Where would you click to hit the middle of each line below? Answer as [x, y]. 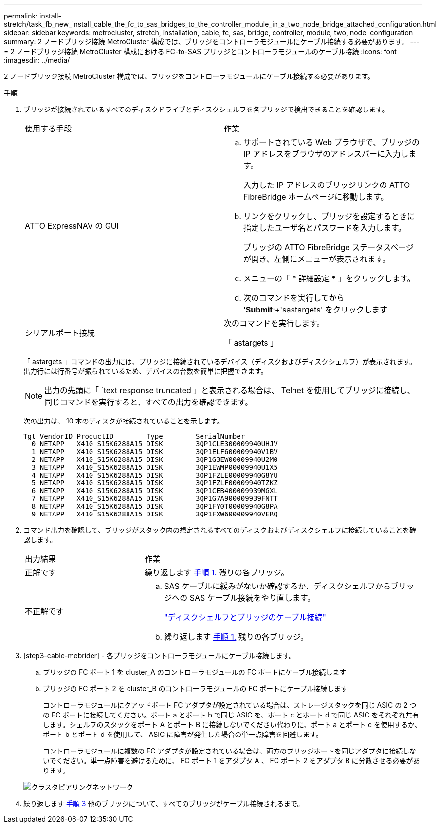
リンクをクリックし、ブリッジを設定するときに [329, 216]
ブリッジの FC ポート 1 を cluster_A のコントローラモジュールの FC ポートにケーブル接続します [195, 672]
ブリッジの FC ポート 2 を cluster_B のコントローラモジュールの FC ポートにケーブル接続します [195, 689]
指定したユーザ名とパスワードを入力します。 [325, 228]
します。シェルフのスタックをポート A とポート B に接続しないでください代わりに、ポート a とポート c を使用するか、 [232, 725]
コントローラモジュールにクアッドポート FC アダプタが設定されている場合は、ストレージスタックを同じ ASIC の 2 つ [230, 705]
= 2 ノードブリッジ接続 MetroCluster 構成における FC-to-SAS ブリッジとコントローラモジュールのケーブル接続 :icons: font [200, 51]
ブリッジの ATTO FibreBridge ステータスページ [329, 247]
